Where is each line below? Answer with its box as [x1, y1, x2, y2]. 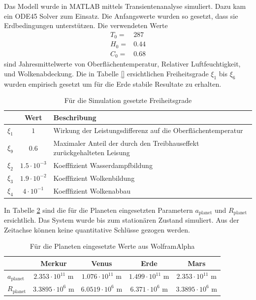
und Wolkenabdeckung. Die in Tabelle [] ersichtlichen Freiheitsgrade [4, 68, 209, 78]
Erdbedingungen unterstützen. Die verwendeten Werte [4, 20, 168, 31]
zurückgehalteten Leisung [53, 147, 130, 158]
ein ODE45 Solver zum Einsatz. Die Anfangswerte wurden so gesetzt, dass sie [4, 10, 238, 21]
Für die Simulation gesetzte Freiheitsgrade [64, 95, 192, 105]
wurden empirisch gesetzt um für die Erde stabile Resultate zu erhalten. [4, 78, 222, 89]
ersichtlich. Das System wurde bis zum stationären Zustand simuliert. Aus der [4, 214, 239, 225]
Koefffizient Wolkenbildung [53, 172, 135, 183]
